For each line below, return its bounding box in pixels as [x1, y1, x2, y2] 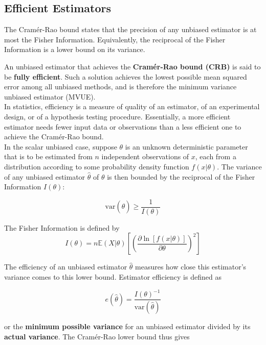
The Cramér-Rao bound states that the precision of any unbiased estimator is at [4, 24, 257, 35]
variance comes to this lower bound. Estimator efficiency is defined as [4, 271, 221, 282]
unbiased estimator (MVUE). [4, 91, 96, 102]
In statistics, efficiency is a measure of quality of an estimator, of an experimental [4, 101, 260, 112]
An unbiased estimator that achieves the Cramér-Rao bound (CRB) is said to [4, 61, 261, 71]
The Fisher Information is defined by [4, 222, 120, 233]
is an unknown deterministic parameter [125, 141, 248, 152]
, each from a [195, 151, 236, 162]
